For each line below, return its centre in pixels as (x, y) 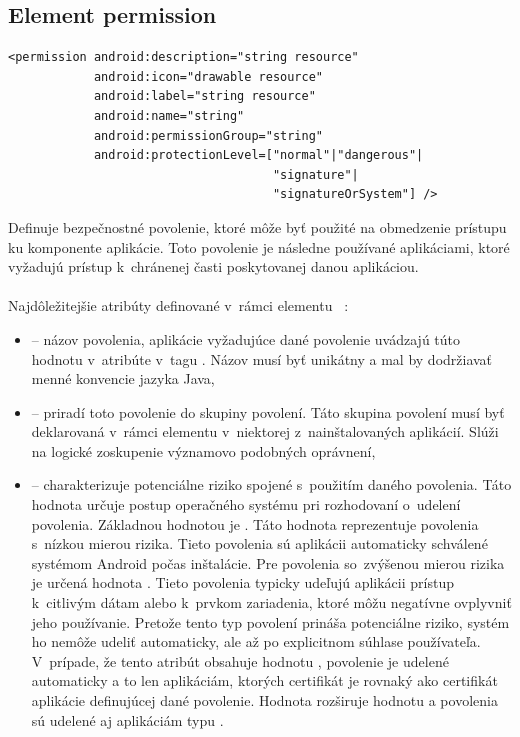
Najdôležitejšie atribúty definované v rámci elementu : (178, 305)
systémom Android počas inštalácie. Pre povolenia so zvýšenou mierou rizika (268, 562)
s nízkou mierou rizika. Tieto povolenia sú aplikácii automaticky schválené (259, 543)
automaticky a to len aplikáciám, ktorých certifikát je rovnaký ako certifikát (264, 680)
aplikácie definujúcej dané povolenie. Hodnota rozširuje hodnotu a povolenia (264, 700)
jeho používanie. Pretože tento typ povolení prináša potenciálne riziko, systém (270, 621)
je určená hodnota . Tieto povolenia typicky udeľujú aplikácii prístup (242, 582)
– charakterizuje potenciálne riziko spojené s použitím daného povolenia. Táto (271, 484)
